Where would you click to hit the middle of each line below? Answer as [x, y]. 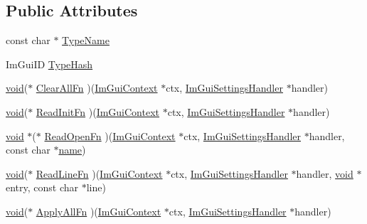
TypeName [86, 40]
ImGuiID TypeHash [49, 64]
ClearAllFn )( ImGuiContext [97, 88]
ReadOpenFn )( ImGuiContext [110, 135]
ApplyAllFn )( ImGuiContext [99, 211]
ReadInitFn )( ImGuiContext [98, 111]
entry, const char [42, 187]
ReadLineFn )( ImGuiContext [99, 173]
